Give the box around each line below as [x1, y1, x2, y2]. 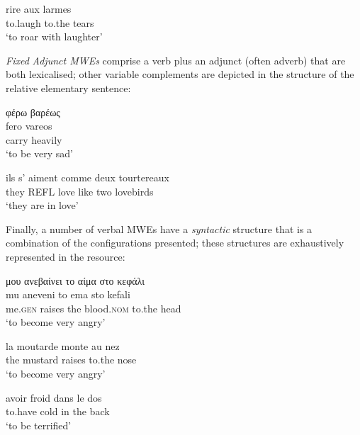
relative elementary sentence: [6, 80, 131, 95]
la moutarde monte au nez [6, 338, 120, 353]
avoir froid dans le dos [6, 390, 102, 405]
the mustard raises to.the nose [6, 352, 137, 367]
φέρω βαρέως [6, 104, 60, 119]
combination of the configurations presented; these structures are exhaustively [6, 235, 344, 250]
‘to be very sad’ [6, 146, 74, 161]
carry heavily [6, 132, 62, 147]
